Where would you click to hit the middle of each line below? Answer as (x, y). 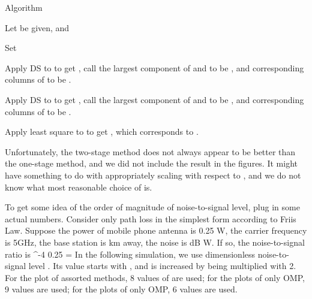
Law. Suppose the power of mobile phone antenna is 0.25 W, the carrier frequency (156, 230)
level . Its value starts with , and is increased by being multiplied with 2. (162, 266)
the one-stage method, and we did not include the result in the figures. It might (151, 163)
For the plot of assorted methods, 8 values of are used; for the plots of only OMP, (155, 277)
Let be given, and (37, 27)
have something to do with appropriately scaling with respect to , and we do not (153, 175)
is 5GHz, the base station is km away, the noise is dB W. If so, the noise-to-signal (155, 242)
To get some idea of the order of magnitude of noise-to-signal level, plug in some (152, 207)
